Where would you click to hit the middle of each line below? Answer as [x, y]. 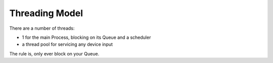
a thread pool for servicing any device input [67, 44]
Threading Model [46, 13]
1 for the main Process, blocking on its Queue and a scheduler [86, 37]
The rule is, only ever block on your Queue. [54, 53]
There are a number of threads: [42, 28]
